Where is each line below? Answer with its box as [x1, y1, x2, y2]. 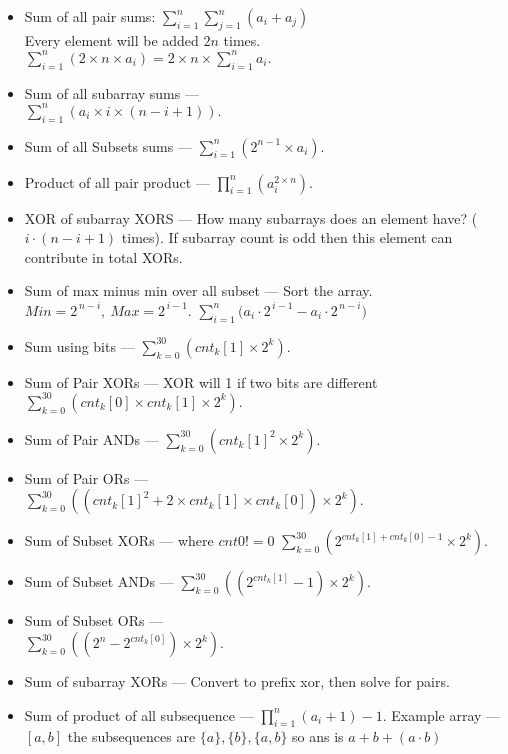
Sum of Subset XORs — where [24, 530, 214, 551]
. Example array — [382, 704, 501, 725]
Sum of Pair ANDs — [24, 428, 159, 449]
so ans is [292, 726, 344, 747]
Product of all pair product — [24, 171, 210, 192]
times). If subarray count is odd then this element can [121, 227, 453, 248]
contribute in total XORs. [24, 246, 183, 267]
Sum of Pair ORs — [24, 467, 149, 488]
